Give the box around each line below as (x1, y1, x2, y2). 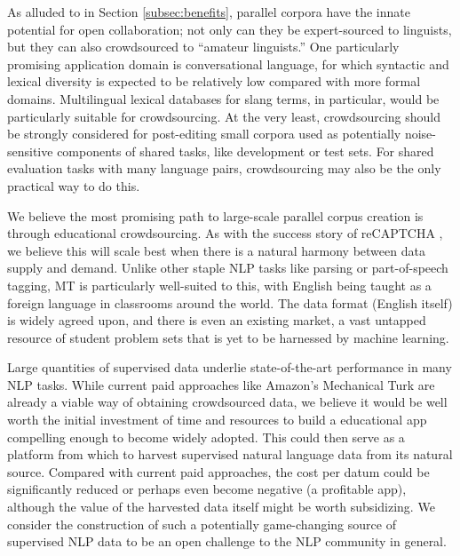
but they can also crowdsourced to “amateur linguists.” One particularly (7, 37, 400, 56)
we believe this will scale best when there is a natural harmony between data (7, 241, 425, 259)
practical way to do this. (7, 176, 140, 195)
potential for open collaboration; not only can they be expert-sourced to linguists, (7, 20, 452, 38)
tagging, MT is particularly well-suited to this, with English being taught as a (7, 275, 432, 294)
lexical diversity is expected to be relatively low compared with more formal (7, 72, 421, 91)
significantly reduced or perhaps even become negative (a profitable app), (7, 480, 407, 498)
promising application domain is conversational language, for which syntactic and (7, 54, 449, 73)
